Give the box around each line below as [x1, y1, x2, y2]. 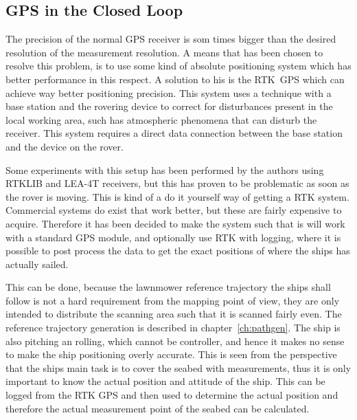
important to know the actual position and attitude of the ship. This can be [5, 374, 325, 388]
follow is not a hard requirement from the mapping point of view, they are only [5, 293, 340, 307]
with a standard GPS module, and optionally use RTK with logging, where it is [5, 230, 341, 244]
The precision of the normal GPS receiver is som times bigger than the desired [5, 32, 336, 46]
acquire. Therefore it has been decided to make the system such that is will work [5, 216, 345, 230]
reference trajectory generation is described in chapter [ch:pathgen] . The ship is [5, 320, 341, 335]
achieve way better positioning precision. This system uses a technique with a [5, 85, 332, 100]
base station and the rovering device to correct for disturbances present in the [5, 99, 333, 113]
